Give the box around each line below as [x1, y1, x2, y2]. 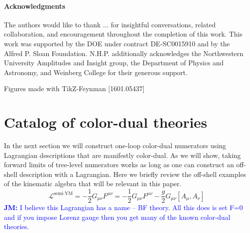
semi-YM [54, 191, 73, 196]
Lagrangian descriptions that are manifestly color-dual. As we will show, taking [4, 150, 241, 160]
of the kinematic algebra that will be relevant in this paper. [4, 178, 182, 189]
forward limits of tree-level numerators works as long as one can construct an [4, 159, 234, 170]
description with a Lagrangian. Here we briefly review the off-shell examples [19, 169, 246, 179]
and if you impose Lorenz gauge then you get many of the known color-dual [4, 212, 231, 222]
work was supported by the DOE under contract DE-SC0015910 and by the [4, 38, 230, 48]
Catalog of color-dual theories [4, 112, 208, 132]
